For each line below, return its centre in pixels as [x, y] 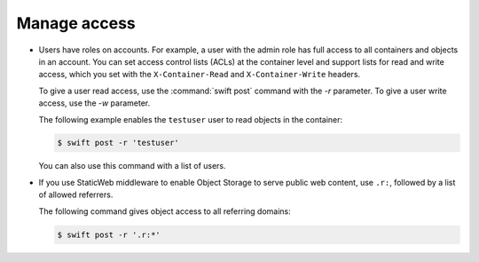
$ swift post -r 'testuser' [118, 143]
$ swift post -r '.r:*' [109, 234]
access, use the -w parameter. [94, 103]
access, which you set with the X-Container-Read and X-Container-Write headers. [200, 75]
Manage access [76, 23]
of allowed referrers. [76, 195]
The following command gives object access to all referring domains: [165, 211]
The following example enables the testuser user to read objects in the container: [191, 119]
